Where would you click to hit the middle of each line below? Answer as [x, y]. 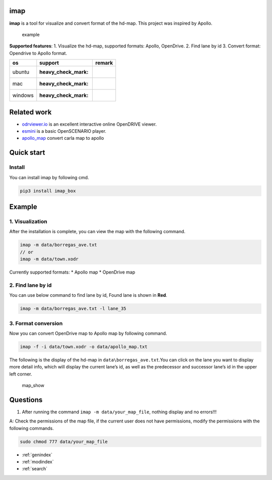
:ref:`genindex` [37, 455]
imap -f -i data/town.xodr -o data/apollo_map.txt [84, 346]
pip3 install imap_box [48, 191]
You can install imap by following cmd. [49, 177]
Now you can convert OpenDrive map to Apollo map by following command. [88, 333]
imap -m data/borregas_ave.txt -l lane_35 [73, 309]
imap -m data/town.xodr [49, 259]
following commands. [31, 428]
